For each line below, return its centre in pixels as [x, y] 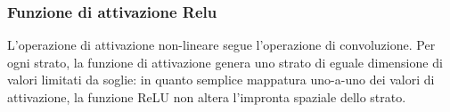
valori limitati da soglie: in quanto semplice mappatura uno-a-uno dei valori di [221, 80]
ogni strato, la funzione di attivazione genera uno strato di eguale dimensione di [225, 62]
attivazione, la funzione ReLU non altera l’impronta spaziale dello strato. [207, 97]
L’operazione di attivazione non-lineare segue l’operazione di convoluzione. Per [221, 45]
